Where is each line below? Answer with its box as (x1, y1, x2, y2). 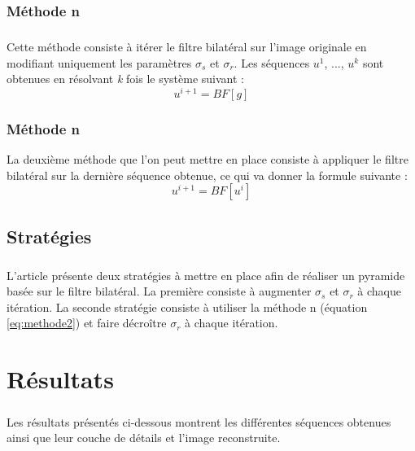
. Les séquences (234, 54, 310, 71)
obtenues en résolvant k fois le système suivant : (7, 70, 244, 87)
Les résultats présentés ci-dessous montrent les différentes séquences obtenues (7, 413, 391, 430)
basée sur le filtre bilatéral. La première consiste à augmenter (7, 282, 312, 300)
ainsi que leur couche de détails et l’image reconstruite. (7, 429, 281, 446)
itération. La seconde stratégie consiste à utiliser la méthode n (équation (7, 298, 368, 315)
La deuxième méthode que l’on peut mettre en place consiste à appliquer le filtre (7, 151, 408, 168)
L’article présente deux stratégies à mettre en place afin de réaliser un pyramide (7, 266, 405, 283)
